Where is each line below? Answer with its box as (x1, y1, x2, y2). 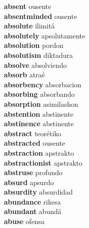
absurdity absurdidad (4, 187, 73, 197)
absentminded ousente (4, 10, 77, 21)
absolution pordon (4, 40, 64, 50)
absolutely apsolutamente (4, 30, 86, 40)
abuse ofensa (4, 216, 44, 227)
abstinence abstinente (4, 118, 74, 129)
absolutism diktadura (4, 49, 73, 60)
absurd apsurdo (4, 177, 54, 187)
